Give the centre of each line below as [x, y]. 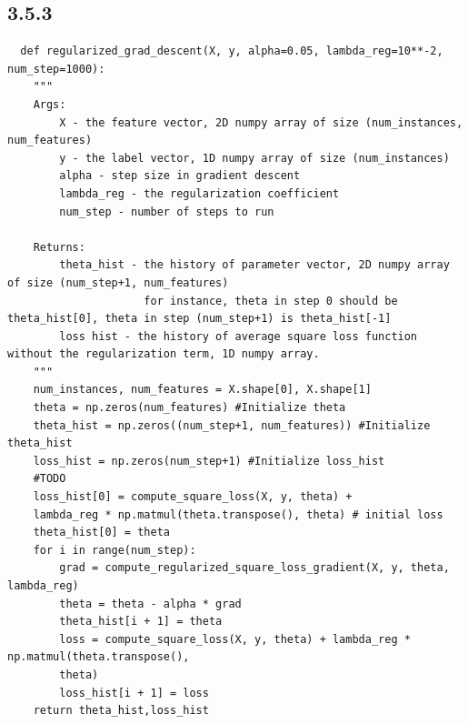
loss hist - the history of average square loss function [239, 336]
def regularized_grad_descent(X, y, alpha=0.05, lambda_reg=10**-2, [232, 51]
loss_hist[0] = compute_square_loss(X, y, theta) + [193, 497]
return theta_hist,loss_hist [121, 711]
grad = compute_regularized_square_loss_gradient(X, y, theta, [254, 568]
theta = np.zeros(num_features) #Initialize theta [189, 408]
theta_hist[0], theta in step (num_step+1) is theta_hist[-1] [199, 319]
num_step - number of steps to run [167, 211]
